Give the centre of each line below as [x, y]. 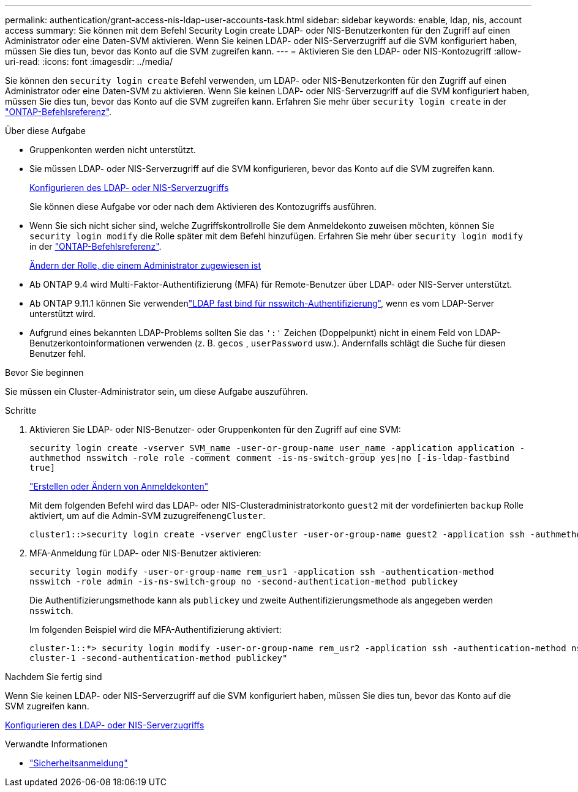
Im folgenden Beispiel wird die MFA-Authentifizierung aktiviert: [156, 629]
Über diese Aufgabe [45, 131]
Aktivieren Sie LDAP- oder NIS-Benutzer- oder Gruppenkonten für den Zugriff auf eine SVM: [215, 429]
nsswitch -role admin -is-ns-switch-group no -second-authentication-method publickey [244, 581]
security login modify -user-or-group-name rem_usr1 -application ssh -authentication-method [262, 572]
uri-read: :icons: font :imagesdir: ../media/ [89, 62]
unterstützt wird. [62, 314]
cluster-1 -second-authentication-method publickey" [159, 658]
